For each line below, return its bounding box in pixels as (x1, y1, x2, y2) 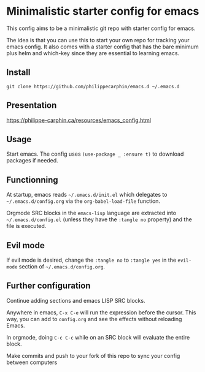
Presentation (6, 100, 57, 111)
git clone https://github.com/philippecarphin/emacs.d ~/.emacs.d (6, 83, 180, 89)
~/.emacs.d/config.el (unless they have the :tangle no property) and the (6, 216, 192, 223)
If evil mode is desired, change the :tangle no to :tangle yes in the (6, 256, 177, 264)
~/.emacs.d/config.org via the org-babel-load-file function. (6, 197, 161, 205)
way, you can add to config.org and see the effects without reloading (6, 315, 182, 322)
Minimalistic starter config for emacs (6, 4, 199, 18)
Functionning (6, 175, 58, 185)
